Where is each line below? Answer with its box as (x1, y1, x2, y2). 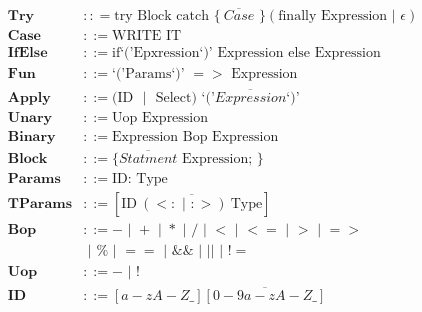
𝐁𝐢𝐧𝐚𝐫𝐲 (7, 129, 56, 144)
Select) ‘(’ (155, 90, 215, 105)
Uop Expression (111, 110, 209, 125)
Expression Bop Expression (111, 129, 279, 144)
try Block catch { (114, 9, 221, 24)
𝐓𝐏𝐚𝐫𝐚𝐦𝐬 (7, 196, 73, 211)
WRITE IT (111, 29, 182, 44)
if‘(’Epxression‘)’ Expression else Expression (111, 46, 381, 61)
